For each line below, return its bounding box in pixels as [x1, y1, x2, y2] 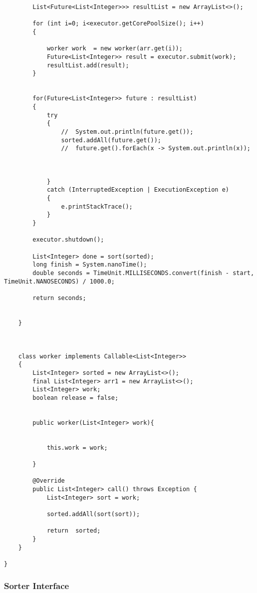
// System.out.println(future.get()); [61, 128, 194, 135]
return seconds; [32, 294, 86, 301]
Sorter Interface [4, 579, 69, 592]
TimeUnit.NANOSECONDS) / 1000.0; [4, 278, 115, 285]
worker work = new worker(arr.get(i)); [46, 45, 183, 52]
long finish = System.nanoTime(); [32, 261, 147, 269]
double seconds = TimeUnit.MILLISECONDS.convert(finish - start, [32, 270, 255, 277]
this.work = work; [46, 444, 108, 451]
